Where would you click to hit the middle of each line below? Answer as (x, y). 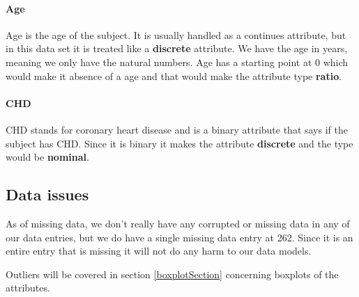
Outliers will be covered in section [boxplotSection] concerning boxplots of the (172, 274)
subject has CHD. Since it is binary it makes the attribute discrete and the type (179, 143)
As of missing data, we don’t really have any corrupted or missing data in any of (178, 223)
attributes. (28, 288)
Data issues (47, 194)
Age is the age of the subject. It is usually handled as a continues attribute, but (176, 34)
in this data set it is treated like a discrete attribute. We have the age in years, (177, 48)
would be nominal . (47, 157)
